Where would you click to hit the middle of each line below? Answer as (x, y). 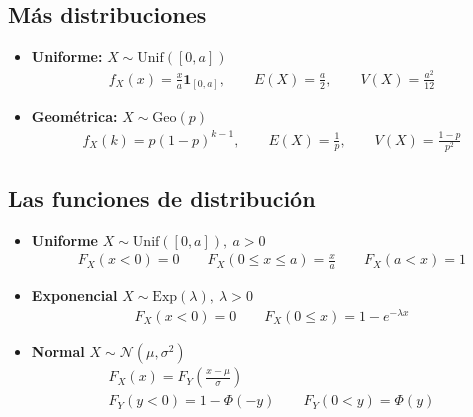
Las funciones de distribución (162, 198)
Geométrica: (74, 116)
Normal (58, 351)
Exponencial (74, 295)
